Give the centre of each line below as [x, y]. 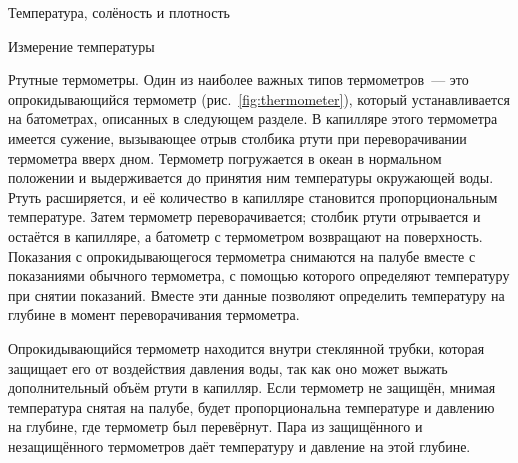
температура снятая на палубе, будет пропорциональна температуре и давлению [251, 406]
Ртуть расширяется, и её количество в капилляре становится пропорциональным [253, 196]
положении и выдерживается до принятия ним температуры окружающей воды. [251, 177]
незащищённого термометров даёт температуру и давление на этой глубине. [239, 445]
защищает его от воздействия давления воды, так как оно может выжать [228, 367]
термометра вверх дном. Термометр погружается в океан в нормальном [225, 157]
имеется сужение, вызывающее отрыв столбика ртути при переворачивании [237, 137]
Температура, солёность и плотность [119, 12]
